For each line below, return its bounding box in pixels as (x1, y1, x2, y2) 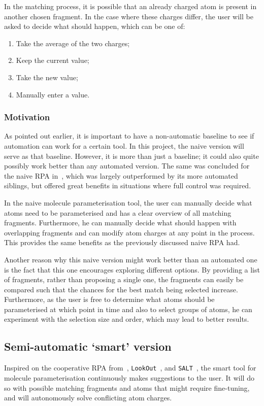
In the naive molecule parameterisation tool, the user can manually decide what (4, 197, 252, 208)
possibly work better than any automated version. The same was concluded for (4, 160, 250, 171)
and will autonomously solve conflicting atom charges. (4, 392, 172, 403)
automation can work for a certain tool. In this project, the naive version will (4, 140, 244, 151)
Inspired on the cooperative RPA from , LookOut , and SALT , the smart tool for (4, 362, 256, 373)
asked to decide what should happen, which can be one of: (4, 21, 185, 31)
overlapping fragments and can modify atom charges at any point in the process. (4, 227, 255, 238)
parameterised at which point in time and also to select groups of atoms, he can (4, 303, 252, 314)
